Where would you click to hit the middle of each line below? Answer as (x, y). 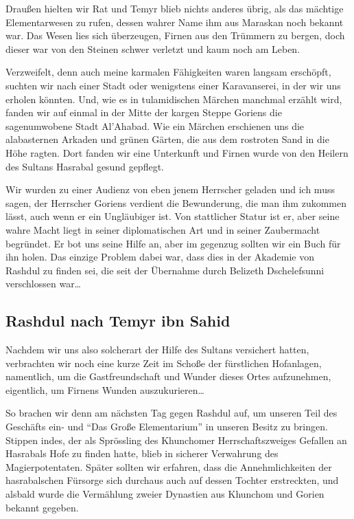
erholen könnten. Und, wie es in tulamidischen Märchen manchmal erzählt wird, (174, 99)
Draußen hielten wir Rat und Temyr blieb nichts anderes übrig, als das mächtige (175, 8)
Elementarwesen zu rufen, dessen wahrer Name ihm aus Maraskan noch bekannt (175, 22)
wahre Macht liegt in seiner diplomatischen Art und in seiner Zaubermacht (163, 229)
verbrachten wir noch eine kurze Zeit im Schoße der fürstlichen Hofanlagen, (164, 363)
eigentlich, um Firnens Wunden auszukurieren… (105, 389)
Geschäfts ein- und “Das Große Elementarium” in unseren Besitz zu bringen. (167, 427)
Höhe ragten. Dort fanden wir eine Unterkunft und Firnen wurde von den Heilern (177, 152)
